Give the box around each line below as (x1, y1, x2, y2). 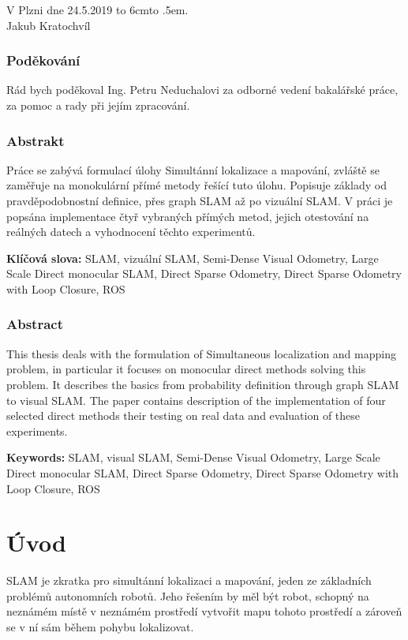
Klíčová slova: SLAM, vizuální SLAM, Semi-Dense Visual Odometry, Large (6, 249, 379, 266)
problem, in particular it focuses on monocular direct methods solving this (6, 361, 366, 377)
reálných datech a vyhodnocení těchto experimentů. (6, 223, 256, 240)
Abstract (6, 314, 63, 334)
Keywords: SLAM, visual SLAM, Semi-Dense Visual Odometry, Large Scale (6, 449, 380, 466)
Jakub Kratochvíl (6, 17, 91, 33)
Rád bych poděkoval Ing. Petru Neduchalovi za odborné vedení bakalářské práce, (6, 81, 399, 98)
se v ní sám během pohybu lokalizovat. (6, 619, 194, 635)
